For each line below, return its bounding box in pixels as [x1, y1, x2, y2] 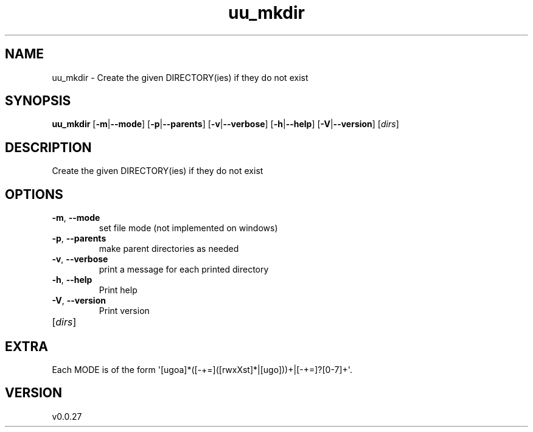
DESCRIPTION [5, 139, 92, 155]
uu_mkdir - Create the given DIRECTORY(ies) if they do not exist [52, 72, 308, 83]
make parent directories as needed [99, 243, 239, 254]
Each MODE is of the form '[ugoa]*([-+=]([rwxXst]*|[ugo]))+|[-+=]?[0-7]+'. [52, 364, 352, 375]
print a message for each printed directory [99, 264, 269, 275]
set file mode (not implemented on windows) [99, 223, 278, 234]
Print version [99, 305, 150, 316]
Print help [99, 285, 138, 296]
